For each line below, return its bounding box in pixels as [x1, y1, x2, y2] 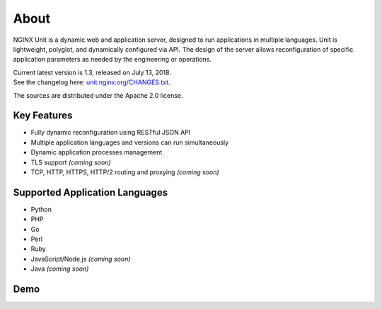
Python [30, 205, 52, 213]
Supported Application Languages [13, 186, 168, 198]
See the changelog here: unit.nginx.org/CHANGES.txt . [13, 78, 170, 86]
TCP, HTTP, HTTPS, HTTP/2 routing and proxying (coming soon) [30, 167, 219, 176]
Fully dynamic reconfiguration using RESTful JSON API [30, 128, 191, 137]
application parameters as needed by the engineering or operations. [13, 55, 212, 64]
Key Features [13, 110, 73, 122]
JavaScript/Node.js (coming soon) [30, 254, 131, 263]
